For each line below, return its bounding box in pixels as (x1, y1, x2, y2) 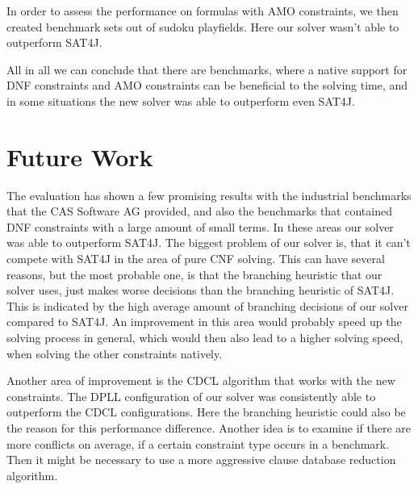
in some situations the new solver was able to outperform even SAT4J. (6, 92, 355, 109)
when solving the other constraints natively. (6, 345, 223, 362)
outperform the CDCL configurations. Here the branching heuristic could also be (6, 403, 406, 420)
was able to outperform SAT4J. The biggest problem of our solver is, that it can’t (6, 234, 411, 251)
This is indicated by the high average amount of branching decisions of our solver (6, 297, 408, 314)
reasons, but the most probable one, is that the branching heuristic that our (6, 265, 382, 282)
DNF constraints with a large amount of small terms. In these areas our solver (6, 218, 394, 235)
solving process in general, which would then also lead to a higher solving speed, (6, 329, 403, 346)
